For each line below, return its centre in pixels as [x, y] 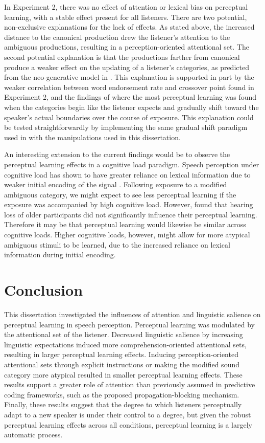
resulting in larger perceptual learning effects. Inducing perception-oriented [121, 354]
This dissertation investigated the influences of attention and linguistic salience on [132, 314]
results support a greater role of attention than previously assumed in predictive [130, 384]
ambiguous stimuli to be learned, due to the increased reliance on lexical [117, 244]
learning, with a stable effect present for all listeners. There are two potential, [126, 17]
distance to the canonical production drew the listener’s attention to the [117, 37]
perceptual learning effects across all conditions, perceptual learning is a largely [128, 424]
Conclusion [44, 290]
